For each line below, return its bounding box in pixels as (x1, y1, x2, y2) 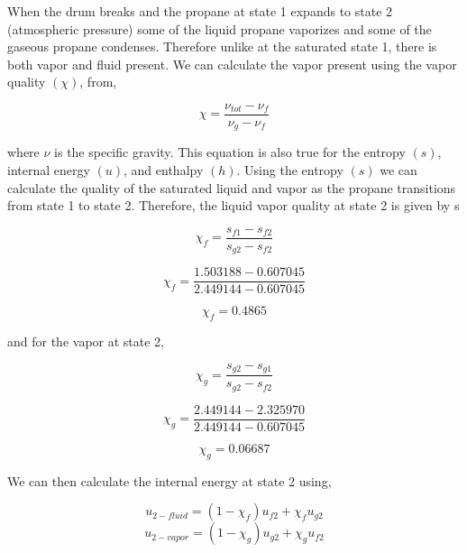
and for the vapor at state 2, (7, 332, 164, 351)
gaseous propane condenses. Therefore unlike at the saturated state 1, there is (7, 37, 437, 56)
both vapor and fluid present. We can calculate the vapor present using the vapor (7, 54, 457, 73)
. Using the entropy (236, 161, 343, 180)
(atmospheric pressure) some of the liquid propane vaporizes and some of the (7, 19, 432, 38)
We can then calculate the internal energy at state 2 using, (7, 471, 332, 490)
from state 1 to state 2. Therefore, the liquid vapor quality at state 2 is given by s (7, 196, 460, 215)
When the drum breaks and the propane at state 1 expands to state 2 (7, 2, 393, 20)
